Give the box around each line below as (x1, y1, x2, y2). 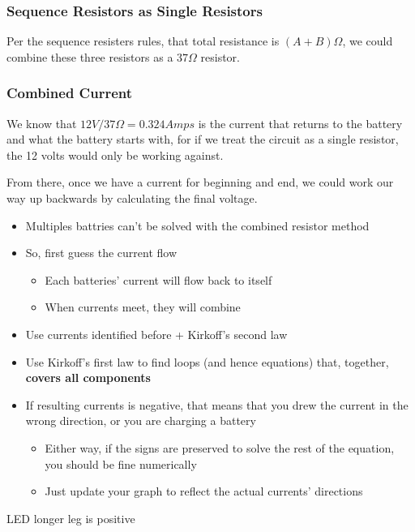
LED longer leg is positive (6, 509, 135, 526)
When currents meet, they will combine (45, 298, 241, 315)
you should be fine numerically (45, 455, 197, 472)
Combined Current (6, 83, 133, 103)
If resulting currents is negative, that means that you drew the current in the (25, 396, 409, 413)
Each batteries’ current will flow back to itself (45, 271, 272, 288)
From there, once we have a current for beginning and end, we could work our (6, 174, 394, 191)
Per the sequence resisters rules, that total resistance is (6, 32, 280, 49)
